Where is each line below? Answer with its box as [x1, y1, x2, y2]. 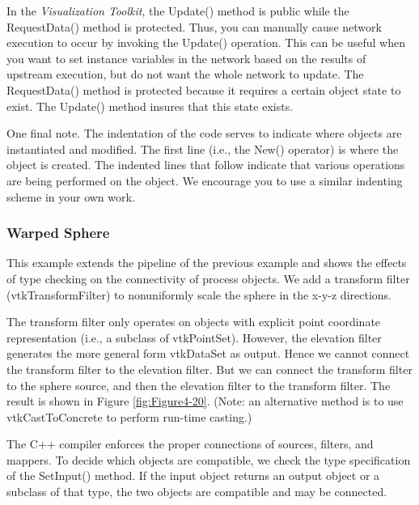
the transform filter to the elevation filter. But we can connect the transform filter [6, 360, 413, 377]
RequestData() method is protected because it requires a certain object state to [6, 81, 401, 98]
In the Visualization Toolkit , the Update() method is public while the [6, 2, 349, 19]
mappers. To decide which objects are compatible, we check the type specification [6, 451, 411, 468]
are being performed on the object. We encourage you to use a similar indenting [6, 172, 403, 189]
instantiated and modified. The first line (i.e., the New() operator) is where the [6, 140, 399, 157]
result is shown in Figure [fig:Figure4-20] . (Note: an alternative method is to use [6, 393, 404, 410]
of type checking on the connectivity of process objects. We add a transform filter [6, 269, 410, 286]
